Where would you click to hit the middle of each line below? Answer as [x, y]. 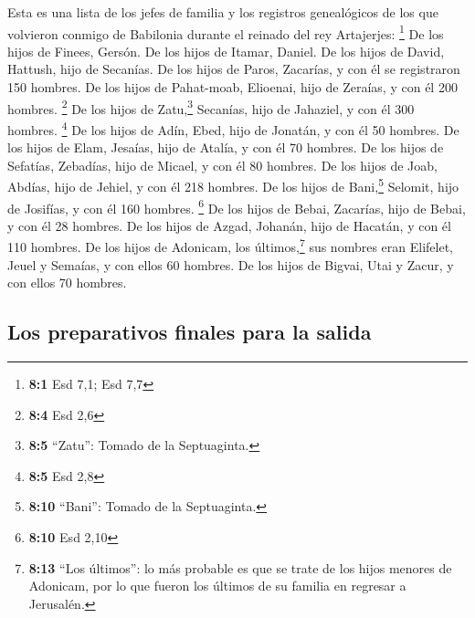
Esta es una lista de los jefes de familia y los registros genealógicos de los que [223, 12]
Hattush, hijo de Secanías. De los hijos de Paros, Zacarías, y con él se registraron [234, 69]
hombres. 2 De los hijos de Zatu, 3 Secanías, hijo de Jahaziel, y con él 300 [211, 107]
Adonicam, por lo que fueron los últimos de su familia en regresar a [217, 586]
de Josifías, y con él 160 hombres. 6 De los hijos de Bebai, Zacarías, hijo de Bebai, [237, 206]
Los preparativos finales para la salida [190, 332]
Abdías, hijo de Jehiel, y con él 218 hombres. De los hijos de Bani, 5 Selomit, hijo [233, 185]
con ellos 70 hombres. [67, 283]
